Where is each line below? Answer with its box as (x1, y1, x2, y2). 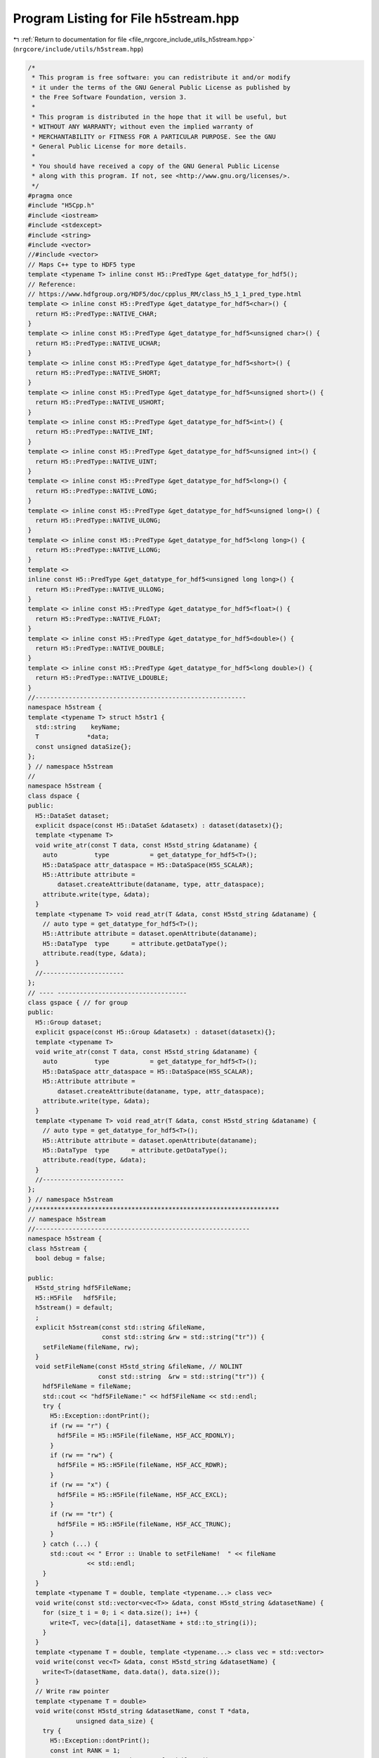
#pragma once (27, 192, 73, 200)
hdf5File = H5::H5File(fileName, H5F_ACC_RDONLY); (57, 1432, 235, 1439)
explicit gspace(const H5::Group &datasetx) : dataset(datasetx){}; (35, 1028, 277, 1037)
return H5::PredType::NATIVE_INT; (35, 428, 154, 436)
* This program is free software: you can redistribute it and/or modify (32, 74, 291, 82)
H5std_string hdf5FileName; (35, 1284, 132, 1292)
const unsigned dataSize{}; (35, 743, 132, 750)
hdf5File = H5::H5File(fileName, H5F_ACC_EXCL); (57, 1491, 228, 1499)
